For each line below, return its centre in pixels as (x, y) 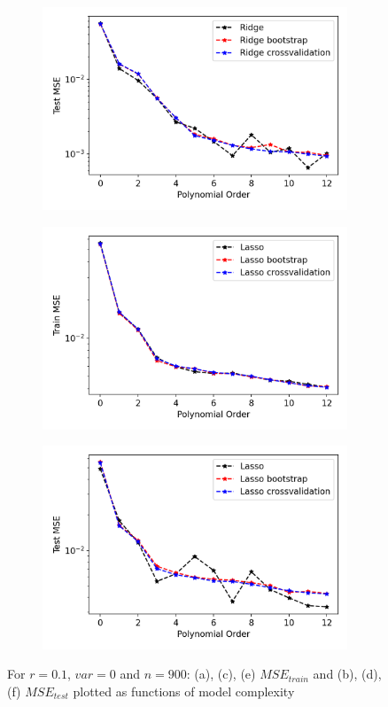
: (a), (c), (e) (221, 674)
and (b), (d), (347, 674)
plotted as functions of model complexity (184, 691)
